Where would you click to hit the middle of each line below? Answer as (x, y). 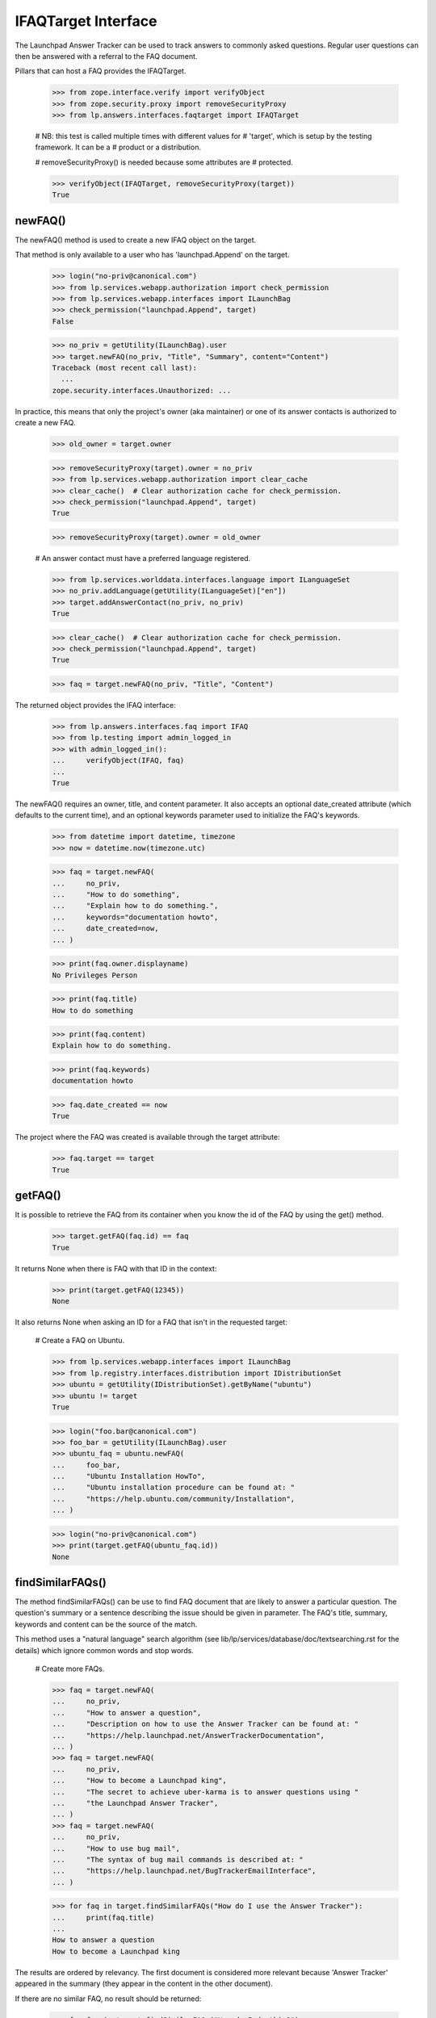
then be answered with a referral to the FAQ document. (106, 56)
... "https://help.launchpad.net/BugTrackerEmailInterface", (184, 1871)
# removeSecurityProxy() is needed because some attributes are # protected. (164, 162)
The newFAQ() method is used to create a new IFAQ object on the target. (136, 240)
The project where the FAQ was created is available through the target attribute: (147, 1137)
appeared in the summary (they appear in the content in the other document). (144, 1984)
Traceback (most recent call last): (125, 368)
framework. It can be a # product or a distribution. (118, 147)
